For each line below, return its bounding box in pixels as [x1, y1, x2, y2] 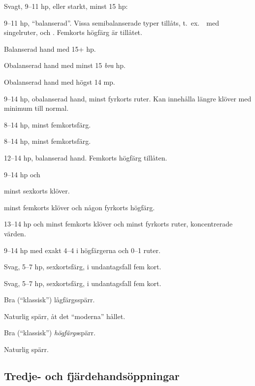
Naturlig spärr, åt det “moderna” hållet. [4, 311, 126, 321]
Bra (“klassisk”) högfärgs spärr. [4, 327, 96, 338]
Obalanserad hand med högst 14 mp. [4, 76, 115, 87]
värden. [4, 228, 26, 238]
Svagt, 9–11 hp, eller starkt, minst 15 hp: [4, 1, 128, 11]
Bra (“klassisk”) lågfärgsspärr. [4, 294, 95, 305]
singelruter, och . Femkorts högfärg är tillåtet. [4, 27, 142, 37]
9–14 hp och [4, 169, 40, 179]
